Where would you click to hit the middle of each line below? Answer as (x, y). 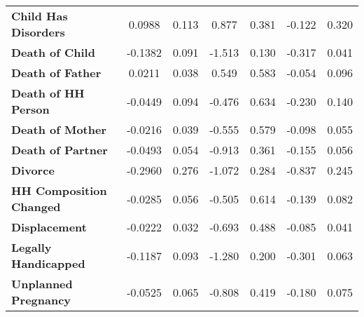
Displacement (49, 227)
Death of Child (53, 52)
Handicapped (48, 263)
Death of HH (48, 93)
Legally (31, 247)
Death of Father (56, 73)
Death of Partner (59, 150)
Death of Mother (59, 129)
